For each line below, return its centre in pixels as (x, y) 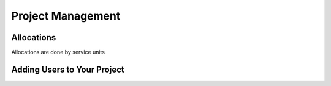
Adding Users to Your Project (68, 69)
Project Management (66, 16)
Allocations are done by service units (58, 52)
